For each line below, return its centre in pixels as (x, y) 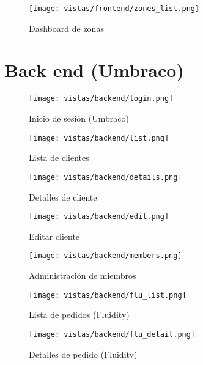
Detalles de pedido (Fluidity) (83, 354)
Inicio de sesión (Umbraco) (79, 118)
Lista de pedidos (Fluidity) (79, 315)
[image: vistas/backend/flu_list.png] (108, 295)
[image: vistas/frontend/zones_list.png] (114, 9)
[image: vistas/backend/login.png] (101, 99)
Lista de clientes (59, 157)
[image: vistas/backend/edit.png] (99, 217)
